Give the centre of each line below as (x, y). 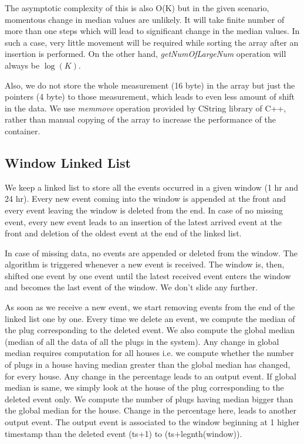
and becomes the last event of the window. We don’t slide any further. (131, 287)
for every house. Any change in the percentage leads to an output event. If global (151, 376)
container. (23, 131)
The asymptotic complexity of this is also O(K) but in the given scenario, (137, 8)
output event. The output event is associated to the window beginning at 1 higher (152, 422)
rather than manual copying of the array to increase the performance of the (140, 119)
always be (22, 65)
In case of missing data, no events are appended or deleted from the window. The (151, 252)
